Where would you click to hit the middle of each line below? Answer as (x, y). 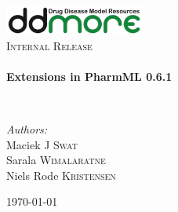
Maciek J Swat (42, 144)
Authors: (27, 129)
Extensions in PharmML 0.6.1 (89, 76)
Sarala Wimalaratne (56, 160)
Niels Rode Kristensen (61, 175)
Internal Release (49, 45)
